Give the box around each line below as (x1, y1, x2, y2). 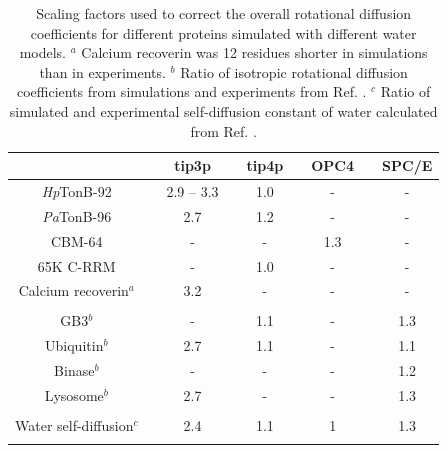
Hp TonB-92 (41, 181, 112, 201)
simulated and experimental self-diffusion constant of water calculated (9, 100, 438, 121)
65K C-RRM (37, 255, 116, 276)
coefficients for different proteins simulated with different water (30, 22, 417, 43)
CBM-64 (50, 230, 103, 251)
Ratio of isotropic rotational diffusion (180, 61, 408, 82)
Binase (54, 360, 95, 381)
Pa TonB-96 (42, 205, 112, 226)
